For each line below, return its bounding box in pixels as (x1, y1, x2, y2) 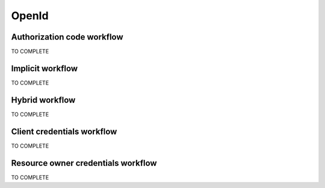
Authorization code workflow (11, 32, 123, 42)
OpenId (11, 9, 49, 22)
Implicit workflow (11, 63, 78, 73)
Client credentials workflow (11, 126, 117, 136)
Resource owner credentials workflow (11, 158, 157, 168)
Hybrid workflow (11, 95, 76, 105)
